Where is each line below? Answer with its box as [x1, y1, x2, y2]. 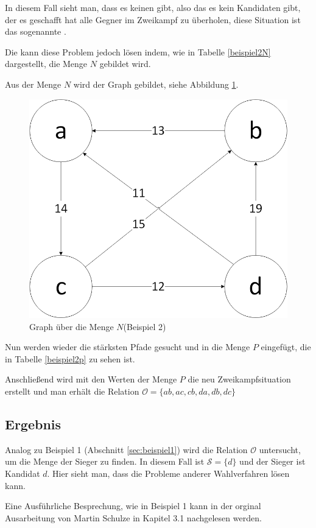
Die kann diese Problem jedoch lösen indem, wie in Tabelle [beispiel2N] [5, 45, 271, 58]
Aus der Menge [5, 77, 61, 90]
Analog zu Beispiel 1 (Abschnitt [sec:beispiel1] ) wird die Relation [5, 443, 248, 456]
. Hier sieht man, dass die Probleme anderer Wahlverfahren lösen [47, 466, 290, 479]
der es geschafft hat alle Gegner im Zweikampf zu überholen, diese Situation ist [5, 13, 301, 26]
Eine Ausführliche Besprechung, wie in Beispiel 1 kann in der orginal [5, 499, 261, 512]
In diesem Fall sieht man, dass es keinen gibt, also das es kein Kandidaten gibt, [5, 1, 301, 13]
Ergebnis [5, 414, 61, 433]
